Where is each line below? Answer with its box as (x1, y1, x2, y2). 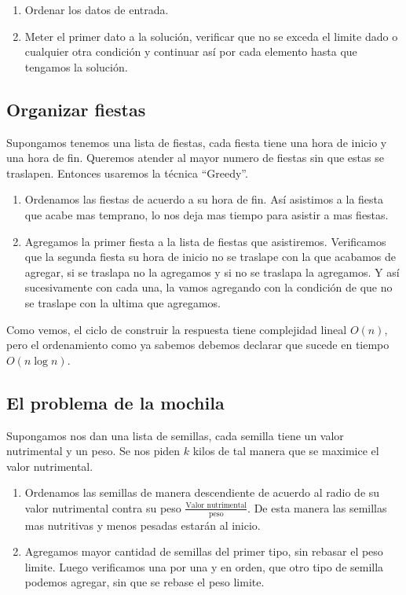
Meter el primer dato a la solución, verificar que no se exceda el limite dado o (24, 28, 398, 44)
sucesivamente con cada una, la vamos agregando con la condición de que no (24, 279, 393, 296)
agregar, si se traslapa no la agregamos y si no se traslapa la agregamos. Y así (24, 263, 400, 280)
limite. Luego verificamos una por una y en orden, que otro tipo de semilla (24, 558, 384, 575)
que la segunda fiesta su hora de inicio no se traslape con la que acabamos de (24, 248, 397, 265)
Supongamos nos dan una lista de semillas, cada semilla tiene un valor (6, 427, 344, 443)
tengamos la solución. (24, 58, 128, 75)
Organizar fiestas (6, 97, 146, 121)
